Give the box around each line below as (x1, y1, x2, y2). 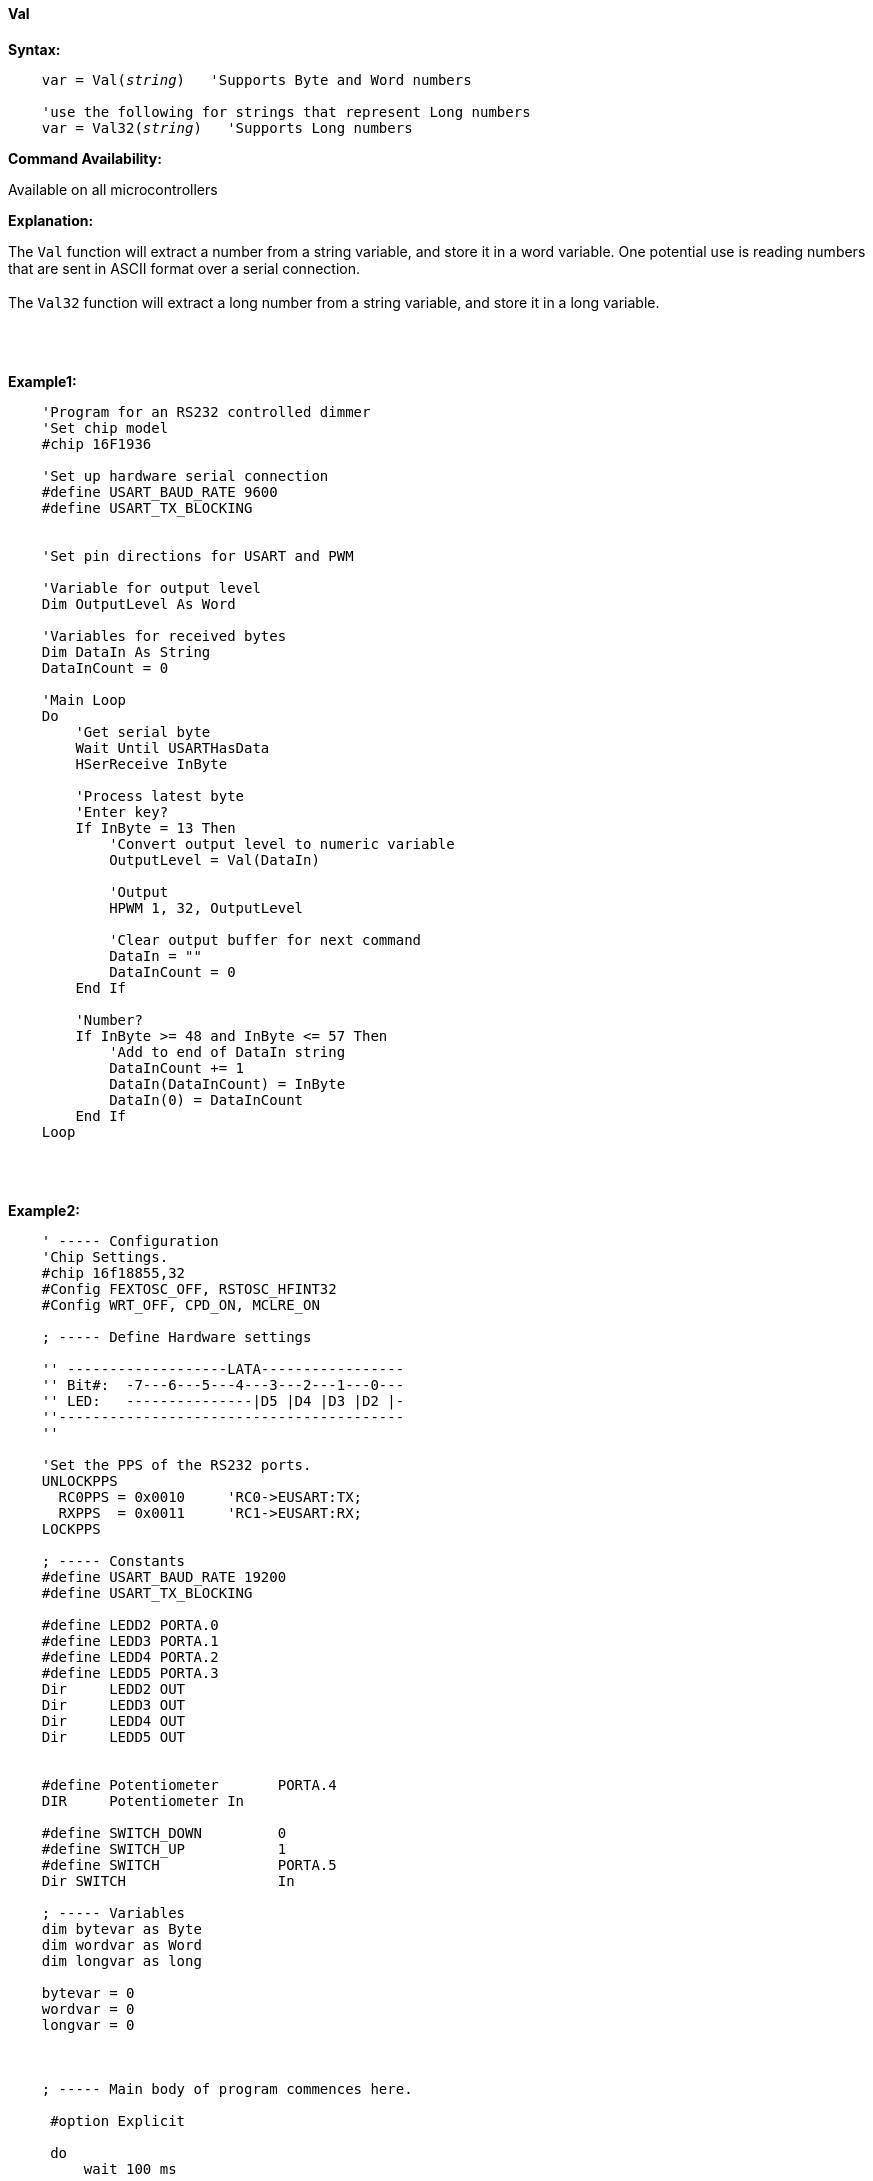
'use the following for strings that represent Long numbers (41, 103, 531, 120)
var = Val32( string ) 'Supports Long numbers (41, 119, 413, 136)
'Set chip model (41, 419, 169, 436)
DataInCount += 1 (109, 1059, 245, 1076)
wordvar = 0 (41, 2000, 135, 2017)
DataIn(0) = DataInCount (109, 1091, 304, 1108)
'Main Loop (41, 691, 127, 708)
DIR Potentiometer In (41, 1792, 245, 1809)
